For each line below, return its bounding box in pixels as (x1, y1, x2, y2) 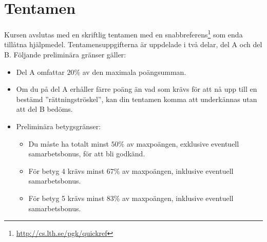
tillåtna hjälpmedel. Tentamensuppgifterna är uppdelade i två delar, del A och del (4, 39, 262, 50)
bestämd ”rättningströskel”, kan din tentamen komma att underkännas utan (16, 93, 257, 104)
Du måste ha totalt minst (28, 138, 109, 149)
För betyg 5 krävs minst (28, 192, 105, 203)
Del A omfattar (16, 66, 65, 77)
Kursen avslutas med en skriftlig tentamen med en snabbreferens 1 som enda (4, 28, 243, 39)
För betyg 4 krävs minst (28, 165, 105, 176)
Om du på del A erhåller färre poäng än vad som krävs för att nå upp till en (16, 84, 257, 94)
